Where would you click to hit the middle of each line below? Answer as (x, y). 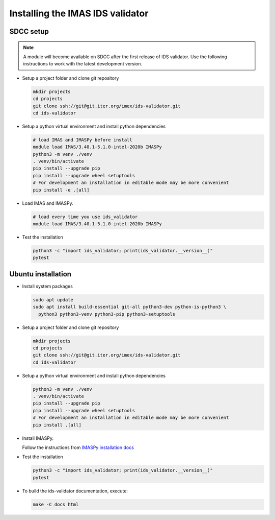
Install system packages (48, 286)
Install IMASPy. (38, 438)
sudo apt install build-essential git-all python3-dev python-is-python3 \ (130, 307)
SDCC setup (29, 31)
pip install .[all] (57, 425)
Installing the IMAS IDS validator (79, 13)
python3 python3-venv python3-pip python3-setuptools (107, 314)
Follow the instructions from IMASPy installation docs (78, 447)
